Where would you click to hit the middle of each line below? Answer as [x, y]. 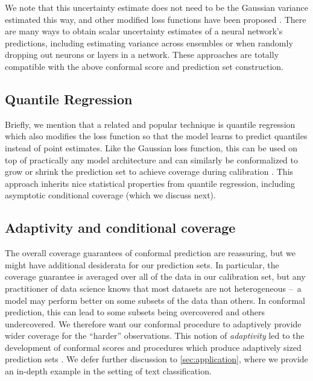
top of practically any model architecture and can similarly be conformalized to [152, 159]
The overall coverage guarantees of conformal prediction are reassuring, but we [150, 253]
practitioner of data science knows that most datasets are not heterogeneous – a [153, 288]
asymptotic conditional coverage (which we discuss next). [110, 195]
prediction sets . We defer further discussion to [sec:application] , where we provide [156, 359]
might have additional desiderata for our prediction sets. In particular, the [142, 264]
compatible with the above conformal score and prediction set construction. [144, 66]
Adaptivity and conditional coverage [120, 228]
